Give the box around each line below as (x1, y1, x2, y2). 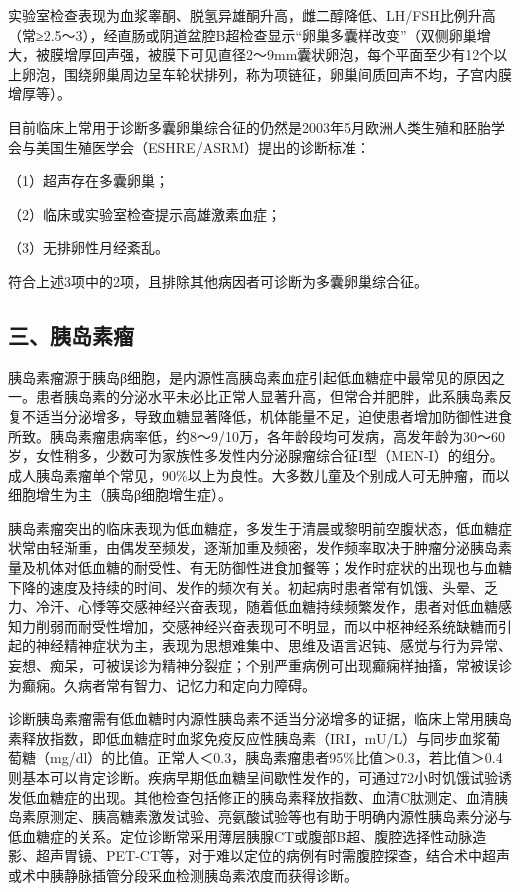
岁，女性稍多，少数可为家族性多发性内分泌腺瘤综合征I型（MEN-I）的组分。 (8, 445, 504, 466)
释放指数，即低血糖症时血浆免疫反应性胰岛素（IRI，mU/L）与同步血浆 (21, 727, 487, 748)
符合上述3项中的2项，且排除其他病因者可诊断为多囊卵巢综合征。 (8, 270, 428, 291)
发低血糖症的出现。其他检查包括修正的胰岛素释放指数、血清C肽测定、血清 (8, 786, 495, 807)
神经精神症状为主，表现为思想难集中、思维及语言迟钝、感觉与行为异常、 (35, 635, 512, 656)
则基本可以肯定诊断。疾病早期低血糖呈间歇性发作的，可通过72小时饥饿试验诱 (8, 767, 512, 788)
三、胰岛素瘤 (8, 319, 134, 350)
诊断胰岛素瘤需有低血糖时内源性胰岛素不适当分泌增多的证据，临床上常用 (8, 708, 484, 729)
